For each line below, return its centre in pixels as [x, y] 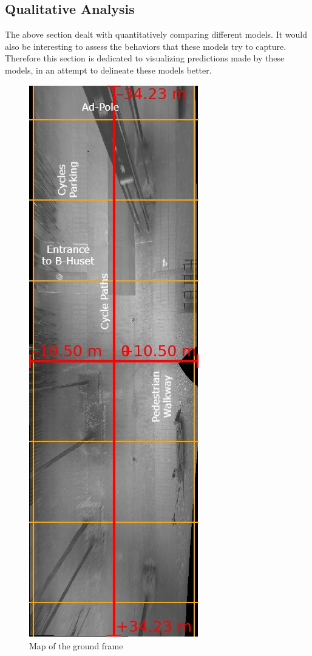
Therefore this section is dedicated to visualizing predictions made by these [145, 58]
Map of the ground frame [76, 646]
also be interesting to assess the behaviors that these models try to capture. [146, 46]
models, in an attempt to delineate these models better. [108, 70]
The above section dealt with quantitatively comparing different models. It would [156, 34]
